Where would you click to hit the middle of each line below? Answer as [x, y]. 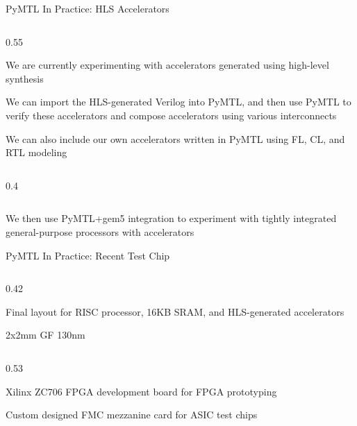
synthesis [25, 78]
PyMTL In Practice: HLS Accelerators [88, 8]
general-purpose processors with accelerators [100, 231]
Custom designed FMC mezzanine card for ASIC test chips [132, 415]
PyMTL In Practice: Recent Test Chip [88, 255]
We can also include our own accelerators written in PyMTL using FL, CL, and [175, 138]
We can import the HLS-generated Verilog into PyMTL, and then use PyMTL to [178, 102]
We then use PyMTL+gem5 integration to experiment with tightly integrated [171, 218]
